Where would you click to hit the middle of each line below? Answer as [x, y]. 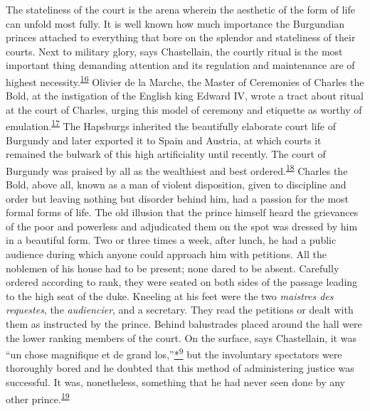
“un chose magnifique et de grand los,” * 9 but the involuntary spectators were [174, 353]
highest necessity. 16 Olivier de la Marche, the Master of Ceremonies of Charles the [185, 80]
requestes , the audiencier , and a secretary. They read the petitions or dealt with [180, 310]
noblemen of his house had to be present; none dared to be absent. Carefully [173, 268]
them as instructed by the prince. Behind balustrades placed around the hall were [184, 324]
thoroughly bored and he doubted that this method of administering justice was [180, 368]
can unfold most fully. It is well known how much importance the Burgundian [175, 23]
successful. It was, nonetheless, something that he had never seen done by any [175, 382]
